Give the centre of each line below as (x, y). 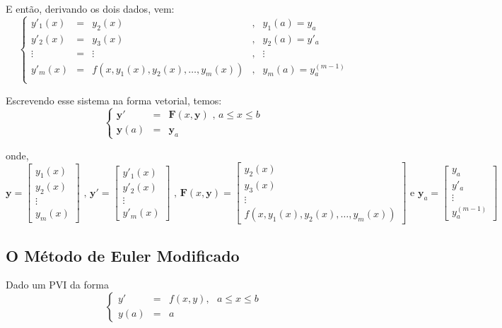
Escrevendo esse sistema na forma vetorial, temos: (114, 100)
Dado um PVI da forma (57, 285)
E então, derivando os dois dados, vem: (90, 8)
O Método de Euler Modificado (123, 255)
